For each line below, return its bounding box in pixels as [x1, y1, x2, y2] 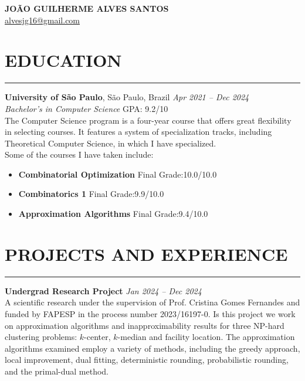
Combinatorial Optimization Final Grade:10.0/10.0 [18, 168, 217, 180]
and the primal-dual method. [5, 365, 109, 377]
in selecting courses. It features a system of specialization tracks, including [5, 125, 272, 138]
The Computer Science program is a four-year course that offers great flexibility [5, 114, 292, 126]
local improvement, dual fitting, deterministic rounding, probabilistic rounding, [5, 353, 289, 366]
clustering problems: [5, 331, 77, 343]
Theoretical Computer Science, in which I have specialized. [5, 137, 216, 149]
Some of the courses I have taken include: [5, 148, 154, 161]
